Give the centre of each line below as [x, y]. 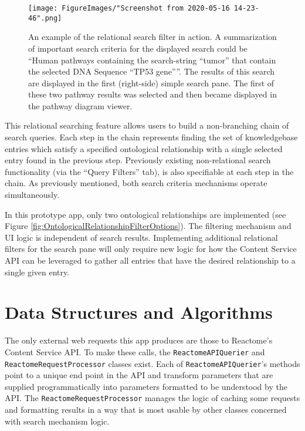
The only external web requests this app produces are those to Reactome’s [139, 340]
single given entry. [37, 272]
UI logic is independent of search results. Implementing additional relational [141, 237]
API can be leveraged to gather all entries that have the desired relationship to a [150, 260]
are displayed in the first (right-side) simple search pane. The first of [151, 83]
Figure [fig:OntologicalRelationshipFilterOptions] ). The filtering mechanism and [148, 226]
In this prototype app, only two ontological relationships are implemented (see [145, 214]
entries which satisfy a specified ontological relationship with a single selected [144, 148]
